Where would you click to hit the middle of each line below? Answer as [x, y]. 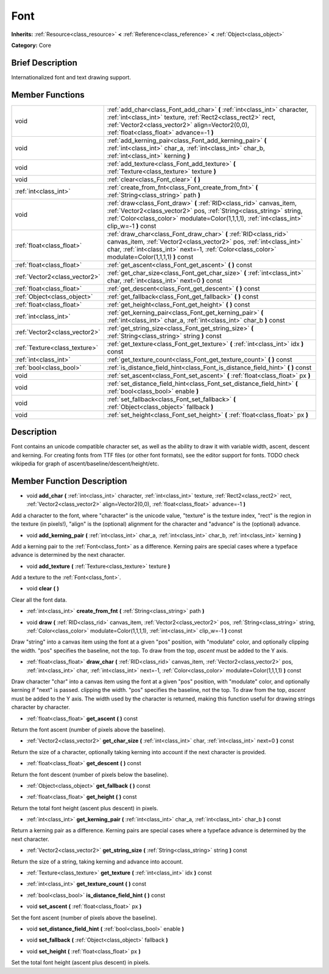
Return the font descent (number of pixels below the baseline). [90, 774]
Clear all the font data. [39, 600]
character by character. [41, 707]
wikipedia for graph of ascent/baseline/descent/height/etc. [85, 463]
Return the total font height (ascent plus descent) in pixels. [85, 808]
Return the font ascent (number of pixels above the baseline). [88, 729]
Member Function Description [69, 481]
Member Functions [48, 95]
